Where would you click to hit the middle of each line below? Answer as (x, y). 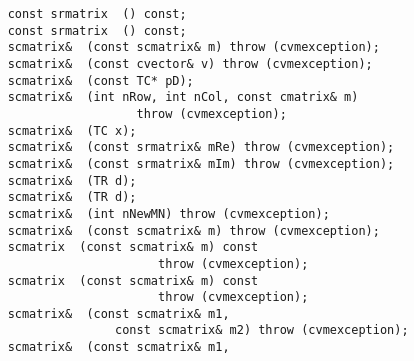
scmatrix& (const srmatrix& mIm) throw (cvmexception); (201, 163)
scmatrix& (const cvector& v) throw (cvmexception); (190, 63)
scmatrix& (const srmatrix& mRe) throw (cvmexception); (201, 147)
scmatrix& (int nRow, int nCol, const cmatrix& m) (183, 97)
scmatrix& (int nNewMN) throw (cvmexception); (168, 213)
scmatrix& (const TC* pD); (100, 80)
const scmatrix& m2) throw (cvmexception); (262, 330)
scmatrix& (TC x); (72, 130)
